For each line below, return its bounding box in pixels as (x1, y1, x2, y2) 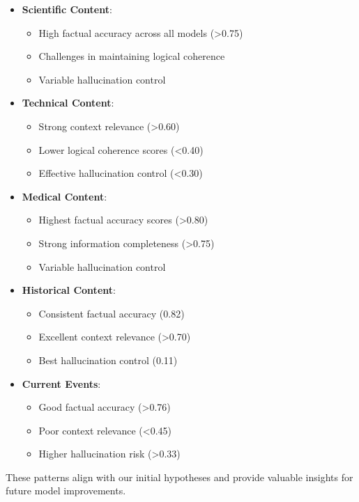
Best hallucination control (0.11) (38, 352, 178, 367)
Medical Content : (22, 189, 107, 203)
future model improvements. (6, 483, 126, 498)
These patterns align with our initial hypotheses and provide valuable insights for (6, 469, 353, 484)
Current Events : (22, 376, 101, 391)
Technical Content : (22, 95, 114, 110)
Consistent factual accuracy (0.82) (38, 306, 185, 320)
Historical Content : (22, 283, 116, 297)
